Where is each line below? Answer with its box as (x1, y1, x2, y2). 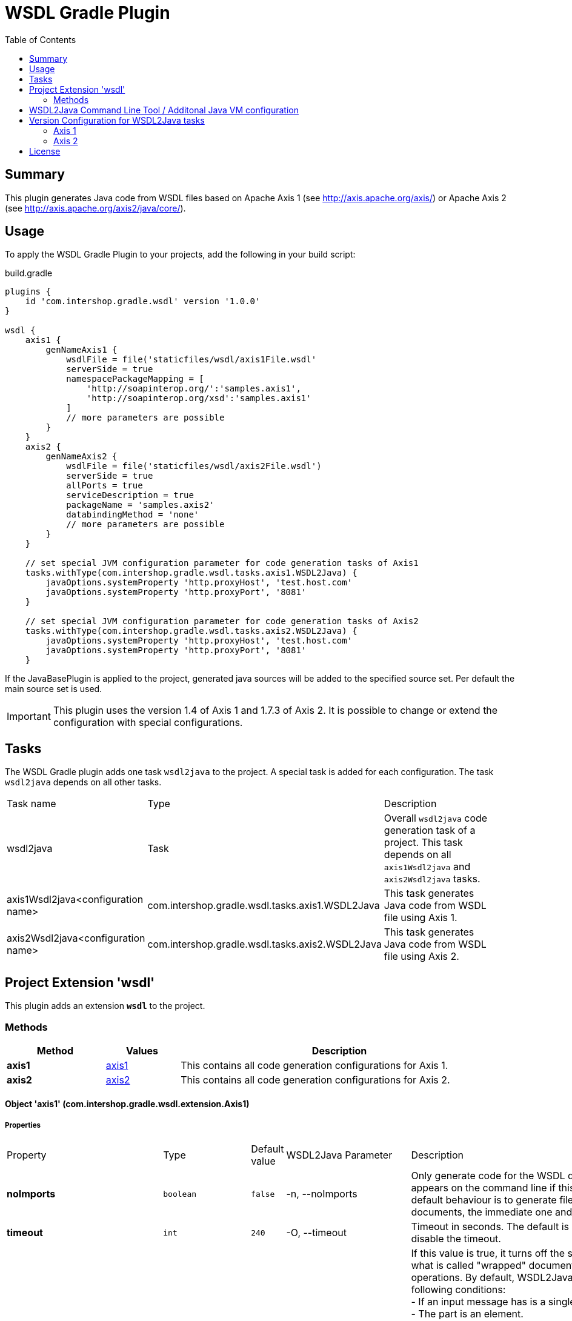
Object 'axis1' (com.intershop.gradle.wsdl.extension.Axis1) (5, 1099, 250, 1110)
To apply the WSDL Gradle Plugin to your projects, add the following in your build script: (5, 249, 356, 260)
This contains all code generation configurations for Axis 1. (181, 1059, 448, 1071)
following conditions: (411, 1283, 506, 1296)
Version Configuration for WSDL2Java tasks (29, 115, 205, 125)
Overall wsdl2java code (384, 812, 488, 825)
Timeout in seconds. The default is (411, 1220, 569, 1233)
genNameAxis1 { (45, 345, 118, 355)
